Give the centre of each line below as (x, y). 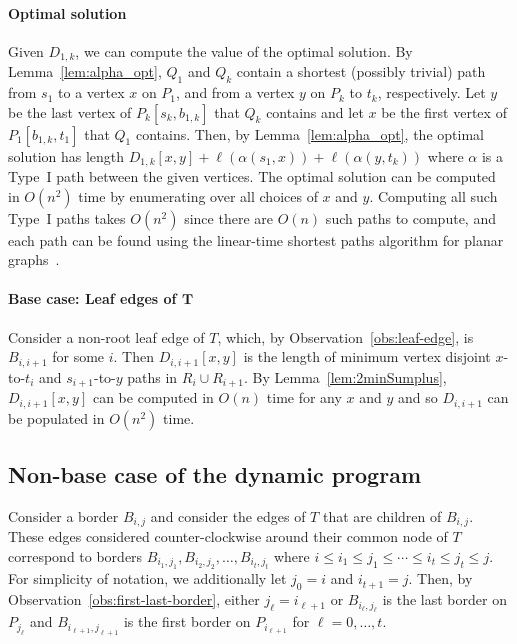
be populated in (56, 417)
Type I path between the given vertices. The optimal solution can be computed (252, 176)
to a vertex (91, 92)
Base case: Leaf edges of (92, 298)
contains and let (315, 111)
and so (418, 397)
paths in (152, 376)
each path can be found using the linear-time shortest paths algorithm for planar (256, 239)
